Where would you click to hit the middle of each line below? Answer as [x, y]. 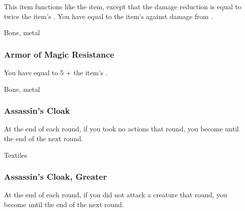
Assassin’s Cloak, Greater [56, 177]
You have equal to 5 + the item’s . [56, 72]
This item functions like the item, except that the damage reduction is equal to [123, 6]
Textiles [16, 155]
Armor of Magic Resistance [59, 54]
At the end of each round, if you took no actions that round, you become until [122, 129]
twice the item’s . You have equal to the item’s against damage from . [109, 16]
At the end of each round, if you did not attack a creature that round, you [116, 195]
